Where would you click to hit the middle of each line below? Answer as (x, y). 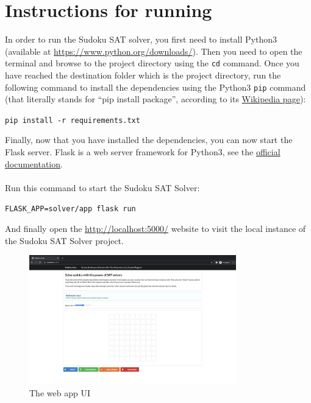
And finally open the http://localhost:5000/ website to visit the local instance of (155, 229)
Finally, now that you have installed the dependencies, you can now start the (149, 140)
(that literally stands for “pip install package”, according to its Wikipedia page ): (155, 99)
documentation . (34, 163)
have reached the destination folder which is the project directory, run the (143, 75)
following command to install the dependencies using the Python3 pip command (155, 87)
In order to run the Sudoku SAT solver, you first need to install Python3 (141, 39)
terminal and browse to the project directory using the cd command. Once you (152, 63)
